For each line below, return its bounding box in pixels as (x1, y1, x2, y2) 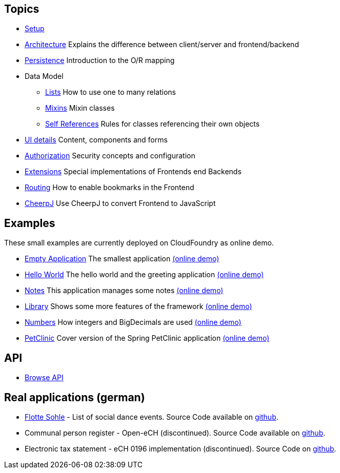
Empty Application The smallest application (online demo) (25, 254, 219, 263)
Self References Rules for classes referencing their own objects (45, 119, 260, 129)
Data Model (25, 72, 64, 81)
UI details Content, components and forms (25, 135, 168, 145)
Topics (4, 3, 39, 15)
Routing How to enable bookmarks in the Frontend (25, 183, 194, 192)
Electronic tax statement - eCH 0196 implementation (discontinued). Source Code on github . (25, 444, 336, 453)
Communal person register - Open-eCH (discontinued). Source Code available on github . (25, 428, 326, 437)
